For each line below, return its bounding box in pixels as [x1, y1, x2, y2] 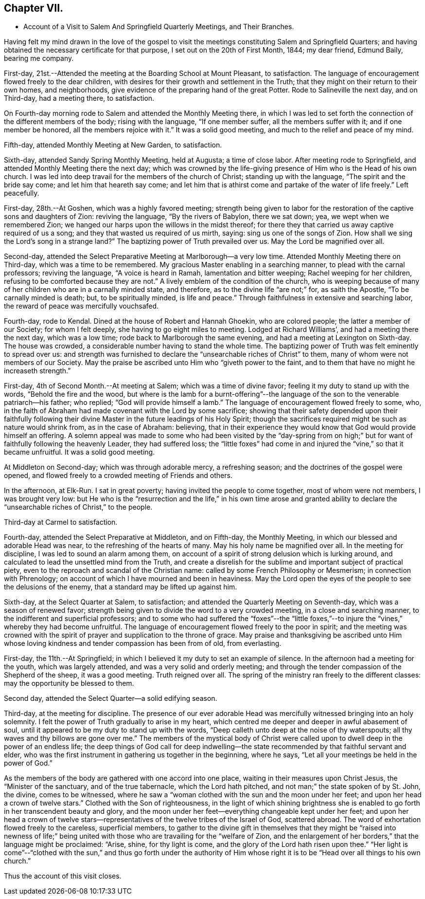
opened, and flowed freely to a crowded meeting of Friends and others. [4, 471, 232, 480]
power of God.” [4, 759, 53, 768]
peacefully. [4, 189, 39, 198]
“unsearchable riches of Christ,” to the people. [4, 503, 153, 512]
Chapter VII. [4, 2, 64, 14]
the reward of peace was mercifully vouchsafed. [4, 302, 159, 311]
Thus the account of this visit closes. [4, 872, 122, 881]
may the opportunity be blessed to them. [4, 679, 134, 688]
